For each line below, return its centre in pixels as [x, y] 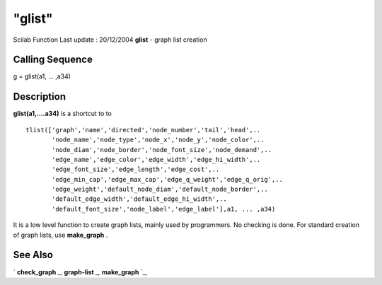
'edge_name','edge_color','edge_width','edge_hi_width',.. [156, 159]
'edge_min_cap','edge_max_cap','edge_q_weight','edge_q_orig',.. [167, 179]
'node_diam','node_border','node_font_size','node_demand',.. [162, 150]
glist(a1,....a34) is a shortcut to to [63, 114]
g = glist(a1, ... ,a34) [42, 76]
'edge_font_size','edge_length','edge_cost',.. [136, 169]
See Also [33, 255]
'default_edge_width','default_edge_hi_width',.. [140, 199]
